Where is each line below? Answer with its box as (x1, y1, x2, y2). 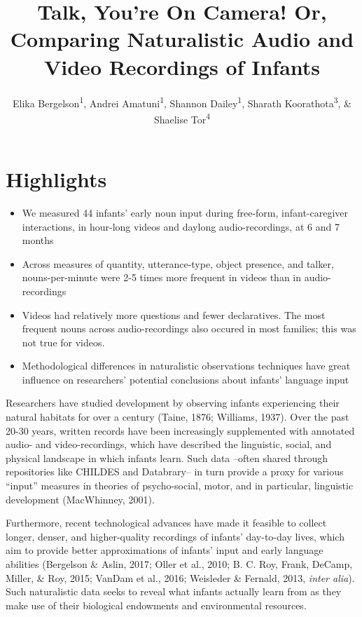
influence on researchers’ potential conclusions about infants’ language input (22, 372, 349, 386)
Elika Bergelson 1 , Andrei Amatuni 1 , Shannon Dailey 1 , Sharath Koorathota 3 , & (13, 93, 351, 110)
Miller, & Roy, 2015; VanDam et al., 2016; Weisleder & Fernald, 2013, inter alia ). (6, 570, 355, 585)
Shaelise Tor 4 (153, 109, 211, 126)
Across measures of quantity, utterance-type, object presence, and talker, (22, 256, 334, 271)
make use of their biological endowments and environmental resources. (6, 597, 307, 612)
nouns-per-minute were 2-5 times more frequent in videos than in (22, 270, 301, 285)
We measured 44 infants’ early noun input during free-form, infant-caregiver (22, 205, 349, 219)
